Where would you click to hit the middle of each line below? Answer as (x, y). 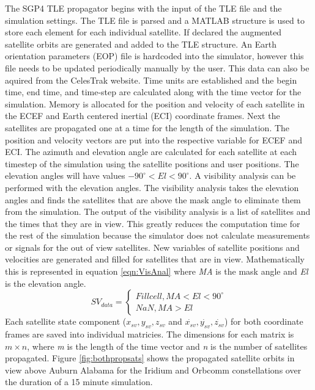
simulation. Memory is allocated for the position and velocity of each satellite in (155, 103)
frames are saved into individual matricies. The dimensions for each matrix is (150, 334)
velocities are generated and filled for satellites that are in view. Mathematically (155, 259)
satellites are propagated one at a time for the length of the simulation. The (147, 127)
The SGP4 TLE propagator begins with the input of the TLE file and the (143, 8)
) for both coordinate (264, 321)
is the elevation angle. (46, 283)
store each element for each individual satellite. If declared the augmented (143, 32)
